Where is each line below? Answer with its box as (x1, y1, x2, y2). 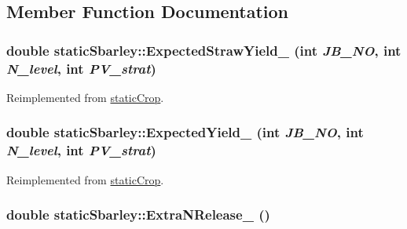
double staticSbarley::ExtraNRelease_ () (6, 205, 270, 224)
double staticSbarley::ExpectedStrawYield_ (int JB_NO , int (6, 40, 401, 60)
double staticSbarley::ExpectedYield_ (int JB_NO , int (6, 122, 364, 142)
